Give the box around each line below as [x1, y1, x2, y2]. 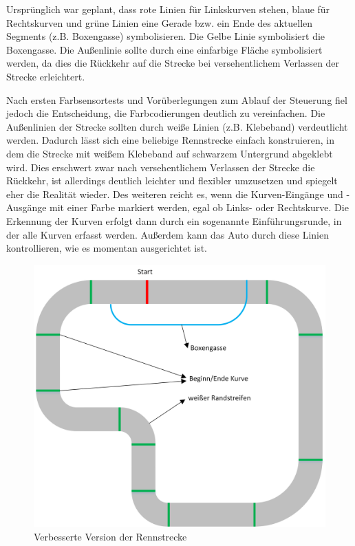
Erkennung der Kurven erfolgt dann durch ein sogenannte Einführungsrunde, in [6, 213, 342, 228]
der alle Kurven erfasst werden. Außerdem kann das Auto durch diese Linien [6, 227, 329, 241]
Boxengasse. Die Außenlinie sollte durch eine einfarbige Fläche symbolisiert [6, 42, 323, 56]
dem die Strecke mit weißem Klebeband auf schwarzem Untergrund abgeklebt [6, 146, 333, 160]
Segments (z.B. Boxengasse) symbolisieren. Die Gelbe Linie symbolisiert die [6, 29, 325, 43]
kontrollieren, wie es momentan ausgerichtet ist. [6, 241, 207, 255]
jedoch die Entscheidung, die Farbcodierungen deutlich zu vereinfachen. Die [6, 106, 325, 120]
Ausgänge [6, 200, 47, 215]
